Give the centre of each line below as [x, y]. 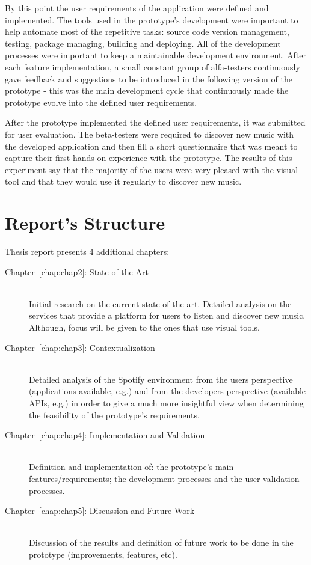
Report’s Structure [85, 223]
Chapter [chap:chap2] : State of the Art [77, 271]
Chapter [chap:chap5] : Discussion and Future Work [100, 511]
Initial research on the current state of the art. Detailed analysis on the [160, 303]
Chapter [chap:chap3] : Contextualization [80, 347]
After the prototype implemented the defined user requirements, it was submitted [155, 122]
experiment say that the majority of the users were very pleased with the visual [152, 169]
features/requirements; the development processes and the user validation [164, 478]
